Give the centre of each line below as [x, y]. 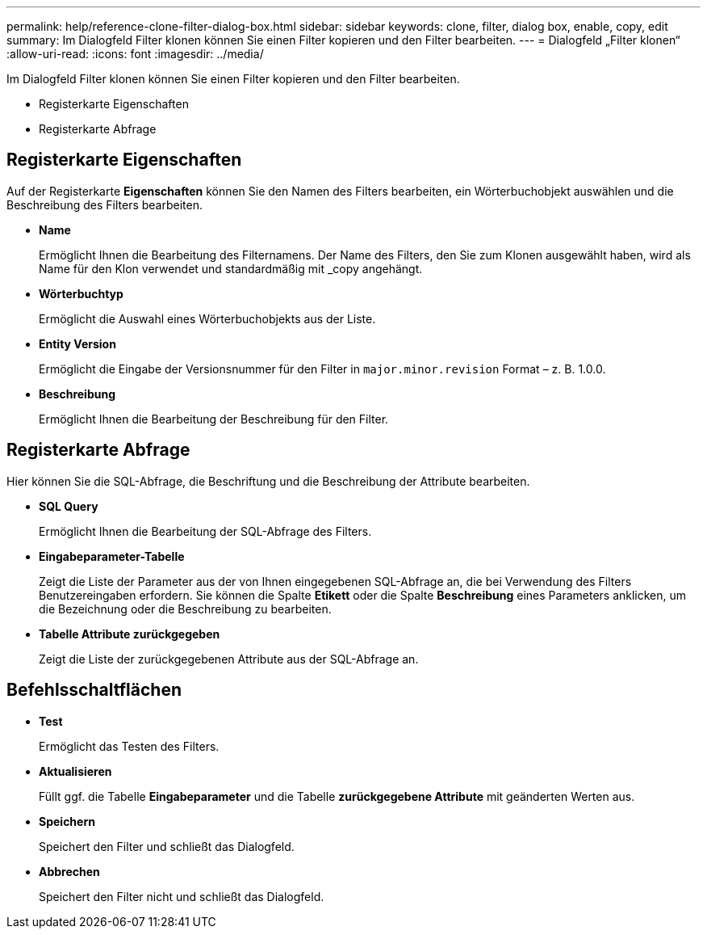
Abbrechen [69, 871]
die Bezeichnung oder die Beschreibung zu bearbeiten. [185, 609]
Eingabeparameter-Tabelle [112, 556]
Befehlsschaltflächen [94, 690]
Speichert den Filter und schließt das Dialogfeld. [167, 846]
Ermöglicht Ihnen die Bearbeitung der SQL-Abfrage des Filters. [205, 531]
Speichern [67, 821]
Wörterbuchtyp [81, 293]
